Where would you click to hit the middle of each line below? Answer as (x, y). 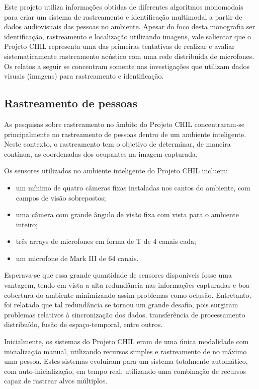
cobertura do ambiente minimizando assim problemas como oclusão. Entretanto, (128, 295)
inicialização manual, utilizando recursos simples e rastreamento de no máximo (125, 351)
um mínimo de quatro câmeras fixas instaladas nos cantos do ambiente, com (133, 187)
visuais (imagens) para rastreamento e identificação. (84, 76)
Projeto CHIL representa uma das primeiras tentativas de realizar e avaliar (119, 46)
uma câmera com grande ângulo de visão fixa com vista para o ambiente (127, 214)
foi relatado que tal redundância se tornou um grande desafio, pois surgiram (121, 305)
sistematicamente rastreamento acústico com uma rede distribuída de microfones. (129, 56)
